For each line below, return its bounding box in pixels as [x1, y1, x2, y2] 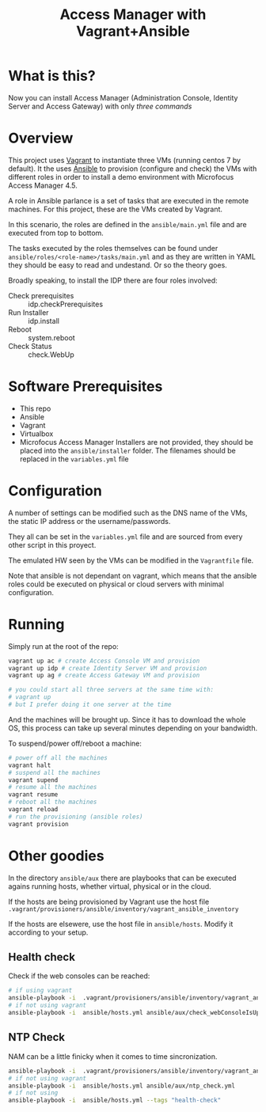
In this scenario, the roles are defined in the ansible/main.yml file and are [8, 219, 247, 229]
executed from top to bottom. [8, 228, 104, 237]
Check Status [8, 341, 53, 351]
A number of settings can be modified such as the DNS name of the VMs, [8, 508, 248, 518]
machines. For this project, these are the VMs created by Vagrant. [8, 204, 223, 214]
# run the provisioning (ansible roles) [8, 813, 144, 821]
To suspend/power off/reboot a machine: [8, 738, 142, 748]
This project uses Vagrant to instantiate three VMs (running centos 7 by [8, 155, 241, 165]
